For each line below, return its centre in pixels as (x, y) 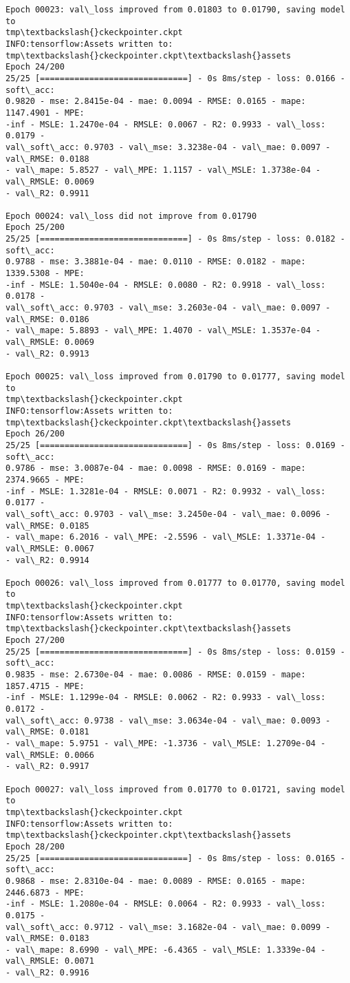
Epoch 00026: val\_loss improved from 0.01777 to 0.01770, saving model (175, 583)
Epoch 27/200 (35, 641)
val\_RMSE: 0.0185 (47, 526)
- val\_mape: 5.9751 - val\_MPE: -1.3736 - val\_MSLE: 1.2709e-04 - (166, 743)
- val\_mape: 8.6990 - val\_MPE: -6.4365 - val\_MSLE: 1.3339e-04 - (166, 950)
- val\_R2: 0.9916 (47, 973)
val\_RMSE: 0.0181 (47, 732)
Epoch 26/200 (35, 434)
